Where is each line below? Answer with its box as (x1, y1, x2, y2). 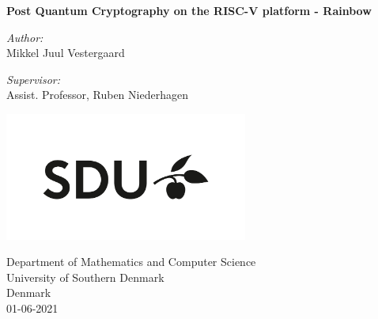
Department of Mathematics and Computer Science (6, 253, 256, 270)
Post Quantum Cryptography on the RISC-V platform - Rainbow (6, 2, 372, 18)
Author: (6, 28, 43, 45)
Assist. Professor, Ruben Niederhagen (6, 86, 188, 103)
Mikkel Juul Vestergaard (6, 44, 125, 61)
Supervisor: (6, 70, 60, 87)
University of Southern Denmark (6, 268, 164, 285)
